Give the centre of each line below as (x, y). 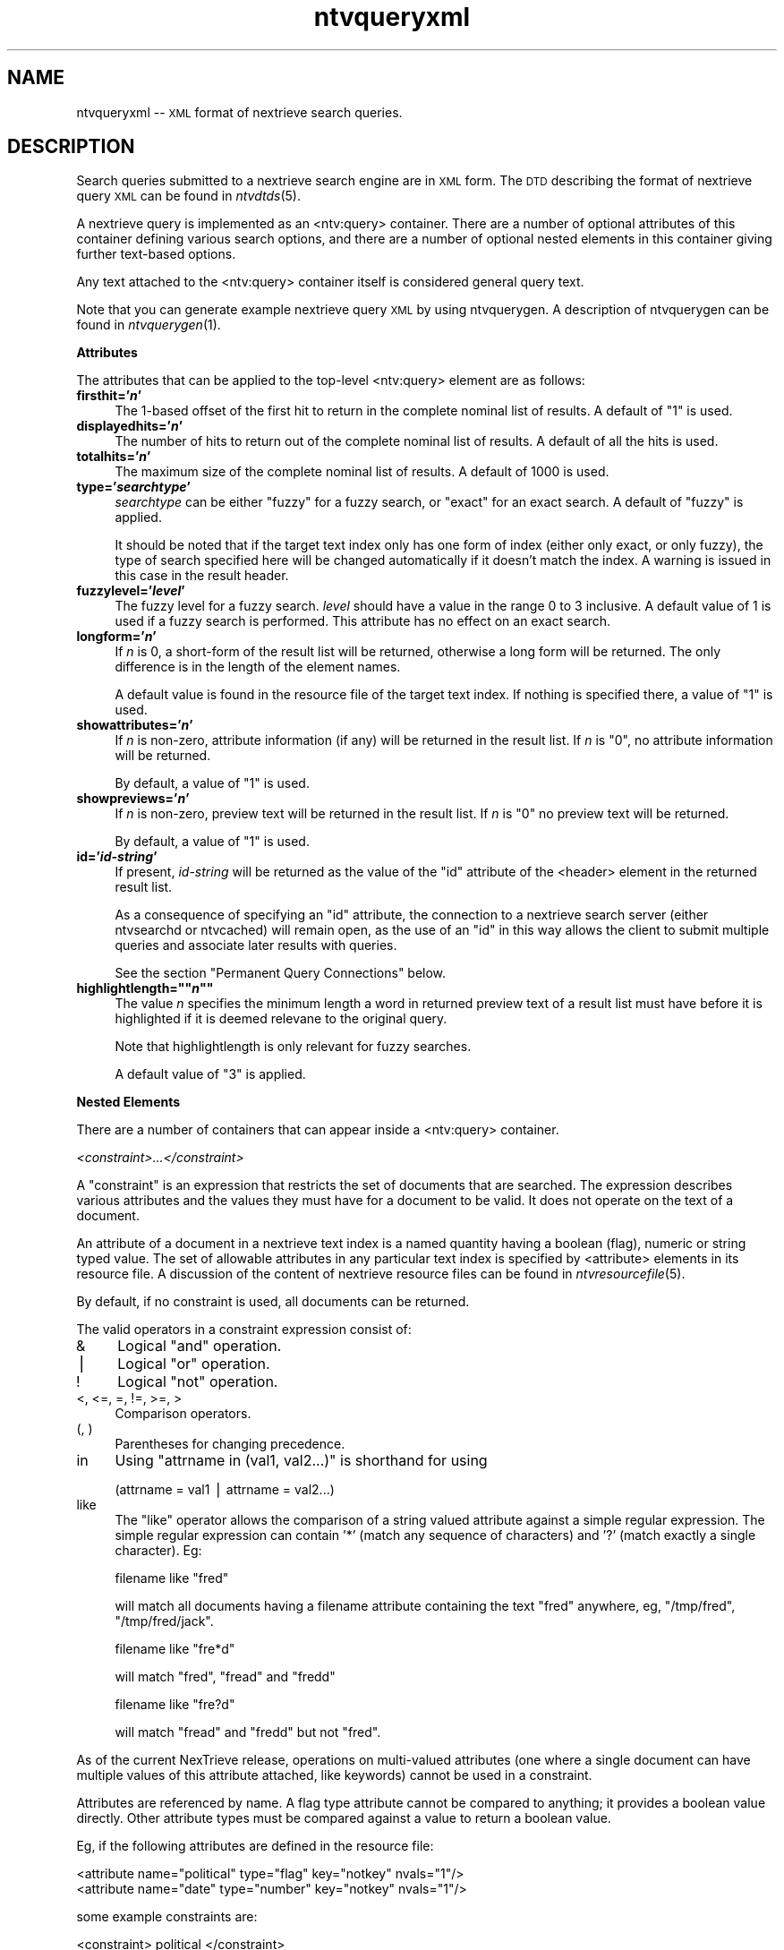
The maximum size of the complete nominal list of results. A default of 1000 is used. (362, 472)
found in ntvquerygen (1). (149, 325)
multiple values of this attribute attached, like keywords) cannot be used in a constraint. (334, 1775)
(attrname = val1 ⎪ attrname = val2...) (225, 1490)
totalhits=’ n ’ (114, 457)
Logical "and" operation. (200, 1346)
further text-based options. (156, 254)
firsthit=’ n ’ (109, 396)
